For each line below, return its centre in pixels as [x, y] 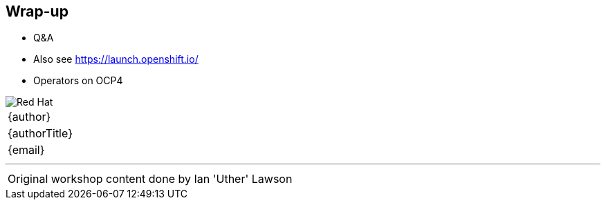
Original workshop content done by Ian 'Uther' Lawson [150, 179]
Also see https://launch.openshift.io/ [116, 59]
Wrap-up [37, 11]
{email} [26, 150]
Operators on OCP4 [78, 81]
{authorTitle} [40, 134]
